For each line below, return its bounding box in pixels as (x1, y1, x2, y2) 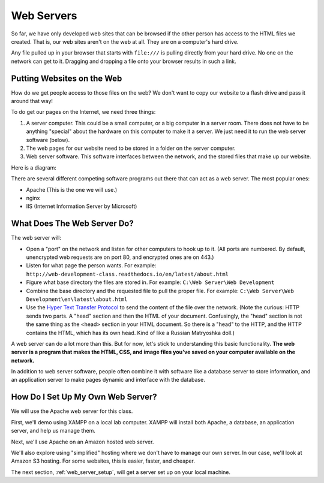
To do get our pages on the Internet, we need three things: (11, 108, 156, 116)
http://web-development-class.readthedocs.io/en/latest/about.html (26, 270, 229, 277)
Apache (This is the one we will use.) (26, 186, 118, 193)
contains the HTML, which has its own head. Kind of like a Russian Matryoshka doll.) (26, 329, 235, 336)
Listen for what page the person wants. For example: (26, 262, 157, 269)
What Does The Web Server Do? (11, 219, 134, 229)
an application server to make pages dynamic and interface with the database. (11, 376, 205, 384)
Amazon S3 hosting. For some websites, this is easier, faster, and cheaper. (11, 457, 195, 464)
